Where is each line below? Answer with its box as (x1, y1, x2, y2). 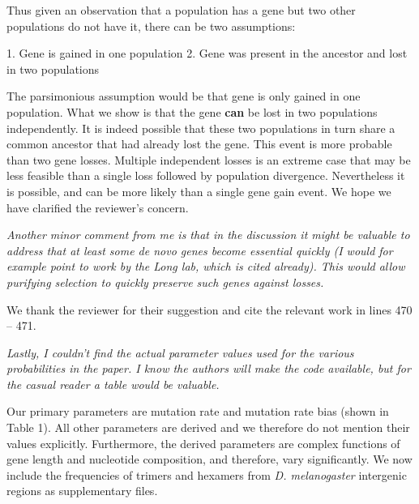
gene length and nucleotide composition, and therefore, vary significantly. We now (6, 451, 413, 468)
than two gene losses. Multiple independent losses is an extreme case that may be (6, 151, 411, 168)
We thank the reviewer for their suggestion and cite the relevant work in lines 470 (6, 301, 413, 318)
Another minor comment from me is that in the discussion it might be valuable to (6, 226, 410, 243)
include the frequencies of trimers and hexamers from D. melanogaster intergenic (6, 466, 407, 483)
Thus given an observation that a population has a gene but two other (6, 2, 356, 18)
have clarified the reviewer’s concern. (6, 199, 189, 216)
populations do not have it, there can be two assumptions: (6, 17, 296, 34)
